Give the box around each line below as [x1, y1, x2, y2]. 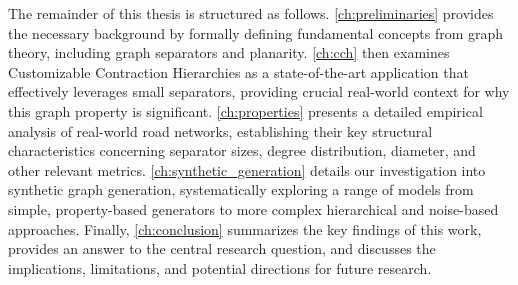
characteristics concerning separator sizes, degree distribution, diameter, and [8, 140, 476, 161]
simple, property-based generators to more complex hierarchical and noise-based [8, 198, 499, 219]
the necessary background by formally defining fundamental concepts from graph [8, 22, 504, 43]
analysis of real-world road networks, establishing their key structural [8, 120, 433, 141]
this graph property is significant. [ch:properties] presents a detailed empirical [8, 100, 483, 121]
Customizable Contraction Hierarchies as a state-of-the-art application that [8, 61, 469, 82]
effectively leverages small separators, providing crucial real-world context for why [8, 81, 510, 102]
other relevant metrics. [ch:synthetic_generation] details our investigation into [8, 159, 486, 180]
